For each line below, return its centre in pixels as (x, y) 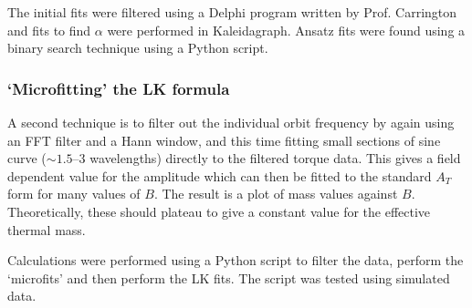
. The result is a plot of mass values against (276, 194)
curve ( (27, 158)
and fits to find (49, 30)
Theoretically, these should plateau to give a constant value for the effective (219, 211)
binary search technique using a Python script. (138, 48)
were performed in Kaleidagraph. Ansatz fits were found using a (286, 30)
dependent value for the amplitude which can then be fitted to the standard (220, 175)
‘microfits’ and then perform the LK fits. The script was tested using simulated (229, 277)
